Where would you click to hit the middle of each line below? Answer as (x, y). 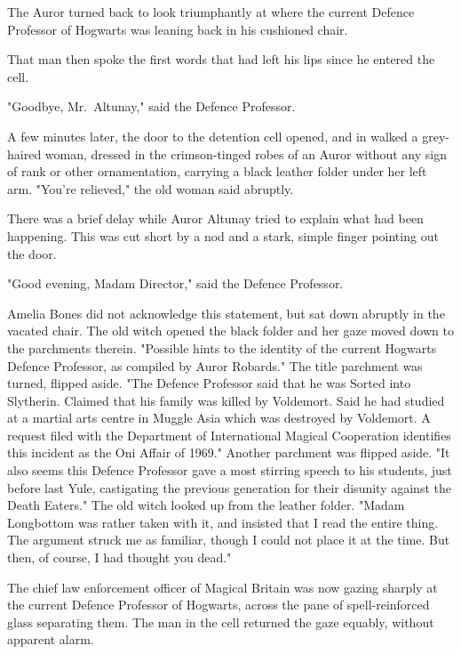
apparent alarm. (51, 639)
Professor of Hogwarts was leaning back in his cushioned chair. (178, 29)
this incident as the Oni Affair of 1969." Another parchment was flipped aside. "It (229, 452)
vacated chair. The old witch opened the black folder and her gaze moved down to (230, 331)
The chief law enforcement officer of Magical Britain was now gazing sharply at (223, 587)
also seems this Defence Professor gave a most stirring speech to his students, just (230, 470)
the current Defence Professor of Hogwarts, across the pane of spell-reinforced (219, 605)
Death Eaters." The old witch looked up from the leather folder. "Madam (206, 505)
